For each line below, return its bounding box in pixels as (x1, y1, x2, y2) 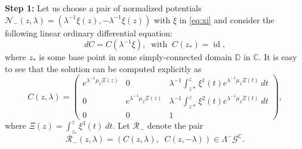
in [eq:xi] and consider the (179, 13, 275, 26)
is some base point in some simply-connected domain (39, 51, 232, 63)
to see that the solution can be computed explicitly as (5, 62, 202, 74)
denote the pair (147, 119, 204, 132)
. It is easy (258, 51, 297, 63)
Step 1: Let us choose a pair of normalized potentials (5, 2, 202, 14)
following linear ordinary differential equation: (5, 26, 172, 39)
